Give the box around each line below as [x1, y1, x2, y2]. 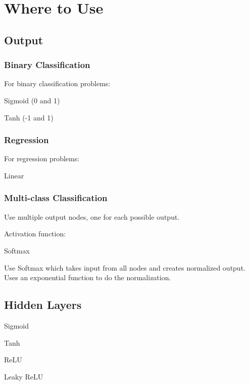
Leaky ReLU [4, 371, 43, 381]
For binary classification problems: [4, 78, 111, 89]
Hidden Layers [4, 297, 82, 312]
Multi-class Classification [4, 191, 108, 204]
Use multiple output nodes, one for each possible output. [4, 211, 180, 222]
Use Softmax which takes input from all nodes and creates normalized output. [4, 262, 245, 273]
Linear [4, 170, 24, 180]
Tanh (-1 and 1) [4, 112, 54, 122]
